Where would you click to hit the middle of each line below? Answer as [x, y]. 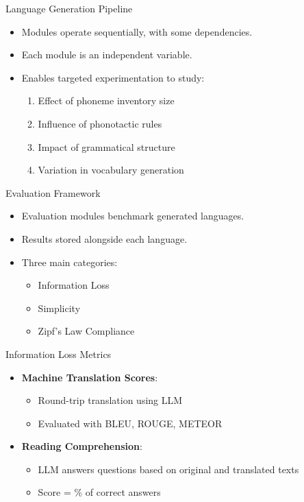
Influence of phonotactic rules [100, 123]
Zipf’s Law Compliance [86, 331]
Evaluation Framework [53, 192]
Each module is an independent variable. [107, 55]
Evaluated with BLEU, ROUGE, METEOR [130, 423]
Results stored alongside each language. [104, 238]
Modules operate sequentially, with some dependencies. [137, 31]
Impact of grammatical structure [106, 146]
